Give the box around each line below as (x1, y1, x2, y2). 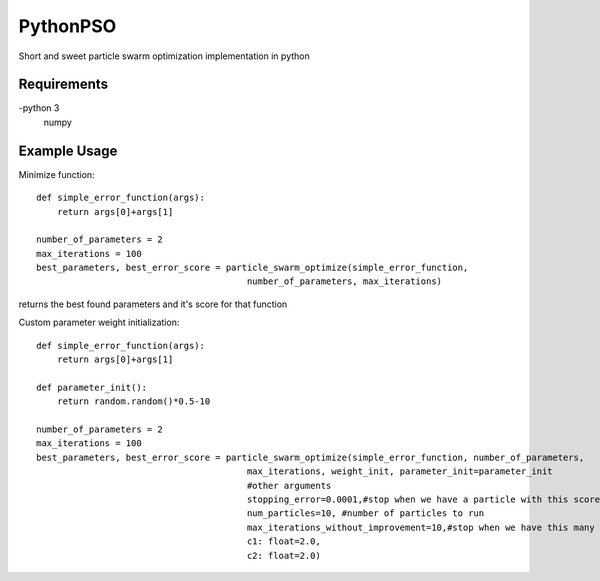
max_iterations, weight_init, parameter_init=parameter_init (246, 466, 554, 477)
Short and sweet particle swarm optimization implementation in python (18, 50, 310, 62)
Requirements (18, 76, 109, 93)
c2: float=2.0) (246, 550, 322, 561)
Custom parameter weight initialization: (18, 316, 180, 329)
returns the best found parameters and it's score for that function (18, 298, 288, 310)
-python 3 (18, 102, 60, 114)
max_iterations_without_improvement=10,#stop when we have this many (246, 521, 595, 533)
